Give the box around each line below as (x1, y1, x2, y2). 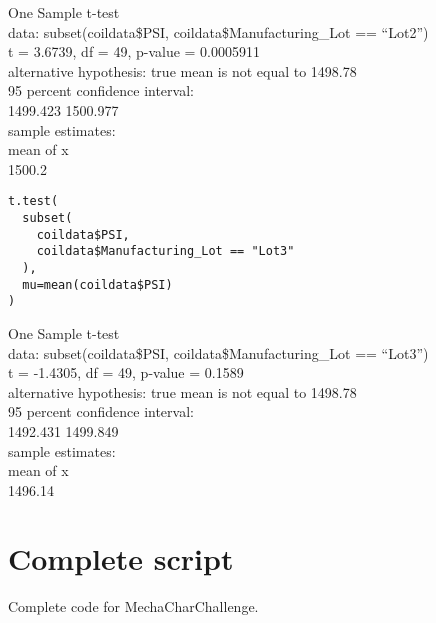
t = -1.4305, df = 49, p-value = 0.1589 (8, 362, 244, 383)
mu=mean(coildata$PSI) (22, 277, 173, 292)
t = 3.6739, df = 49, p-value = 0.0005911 (8, 41, 260, 62)
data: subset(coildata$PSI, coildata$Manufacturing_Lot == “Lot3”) (8, 342, 429, 363)
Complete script (8, 538, 234, 579)
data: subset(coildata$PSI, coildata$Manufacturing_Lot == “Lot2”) (8, 21, 429, 42)
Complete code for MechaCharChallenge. (8, 596, 259, 617)
